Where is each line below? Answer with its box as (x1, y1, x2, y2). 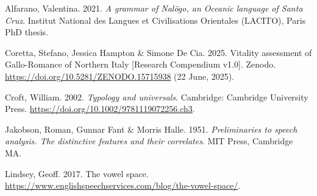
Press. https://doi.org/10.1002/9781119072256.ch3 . (5, 102, 195, 115)
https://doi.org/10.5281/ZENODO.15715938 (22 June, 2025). (5, 69, 235, 82)
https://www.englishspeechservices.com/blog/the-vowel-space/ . (5, 179, 241, 192)
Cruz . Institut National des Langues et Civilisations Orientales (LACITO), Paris (5, 13, 306, 26)
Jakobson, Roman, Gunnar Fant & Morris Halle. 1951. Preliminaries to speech (5, 122, 297, 135)
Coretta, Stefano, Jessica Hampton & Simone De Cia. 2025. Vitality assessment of (5, 46, 312, 58)
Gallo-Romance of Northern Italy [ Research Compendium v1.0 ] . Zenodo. (5, 58, 276, 71)
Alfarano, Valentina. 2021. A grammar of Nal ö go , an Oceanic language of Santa (5, 2, 303, 14)
